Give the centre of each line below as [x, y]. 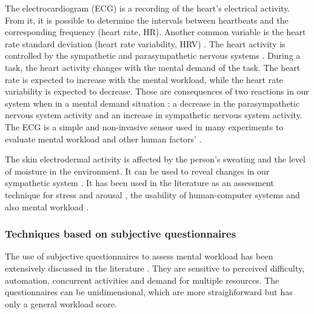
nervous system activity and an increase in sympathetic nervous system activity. [154, 115]
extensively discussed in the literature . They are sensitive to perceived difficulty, [155, 268]
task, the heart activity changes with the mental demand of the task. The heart [153, 67]
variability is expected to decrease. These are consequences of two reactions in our [157, 91]
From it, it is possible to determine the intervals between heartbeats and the [147, 20]
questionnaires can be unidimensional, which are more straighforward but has [149, 292]
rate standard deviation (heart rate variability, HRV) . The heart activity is [145, 43]
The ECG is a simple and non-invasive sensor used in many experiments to [144, 126]
